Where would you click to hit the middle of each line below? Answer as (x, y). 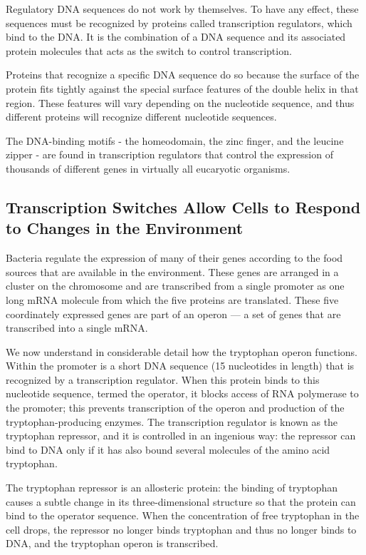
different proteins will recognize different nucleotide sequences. (141, 117)
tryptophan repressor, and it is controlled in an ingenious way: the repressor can (181, 436)
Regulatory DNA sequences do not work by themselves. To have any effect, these (182, 9)
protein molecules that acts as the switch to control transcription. (149, 50)
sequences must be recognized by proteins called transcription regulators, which (179, 22)
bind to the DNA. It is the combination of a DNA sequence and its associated (176, 37)
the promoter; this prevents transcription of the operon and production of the (175, 408)
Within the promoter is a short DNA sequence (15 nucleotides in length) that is (180, 366)
